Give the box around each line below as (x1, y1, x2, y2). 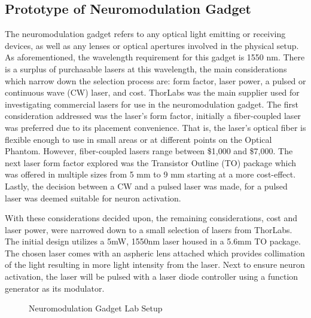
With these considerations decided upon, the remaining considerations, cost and (5, 212, 298, 224)
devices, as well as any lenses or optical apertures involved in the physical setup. (5, 39, 299, 51)
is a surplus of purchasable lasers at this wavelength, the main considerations (5, 62, 287, 75)
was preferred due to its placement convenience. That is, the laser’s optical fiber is (5, 121, 306, 133)
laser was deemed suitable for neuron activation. (5, 191, 181, 204)
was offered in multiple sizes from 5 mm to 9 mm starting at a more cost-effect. (5, 168, 296, 181)
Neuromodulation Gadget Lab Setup (29, 302, 163, 314)
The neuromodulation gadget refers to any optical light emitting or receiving (5, 27, 286, 40)
